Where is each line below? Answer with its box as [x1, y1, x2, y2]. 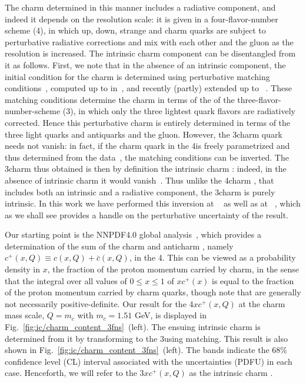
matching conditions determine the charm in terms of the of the [5, 93, 235, 105]
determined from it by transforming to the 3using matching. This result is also [5, 332, 288, 344]
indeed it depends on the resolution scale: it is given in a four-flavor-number [5, 12, 278, 25]
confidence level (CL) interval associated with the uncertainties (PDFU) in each [5, 355, 292, 367]
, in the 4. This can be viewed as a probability [129, 251, 296, 264]
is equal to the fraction [212, 274, 294, 287]
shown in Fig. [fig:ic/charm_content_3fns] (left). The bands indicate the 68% [5, 344, 288, 356]
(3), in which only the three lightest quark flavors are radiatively [62, 105, 295, 117]
